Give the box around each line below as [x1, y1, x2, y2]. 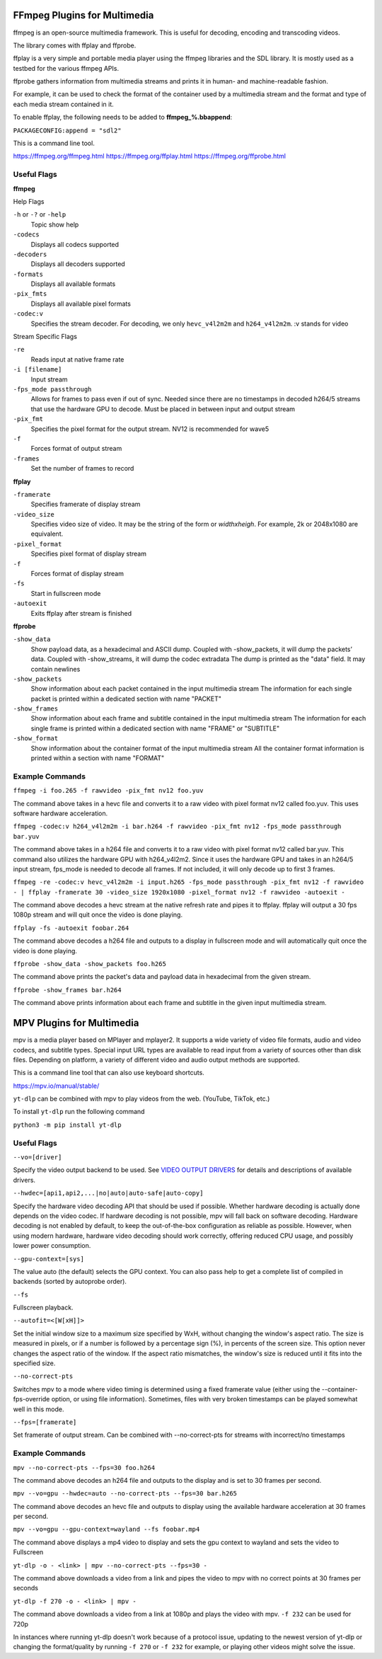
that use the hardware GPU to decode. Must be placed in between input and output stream [30, 404, 296, 413]
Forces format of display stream [30, 570, 124, 578]
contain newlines [30, 665, 81, 673]
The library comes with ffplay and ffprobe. [13, 41, 137, 50]
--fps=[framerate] [13, 1418, 77, 1426]
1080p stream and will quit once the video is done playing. [13, 910, 183, 919]
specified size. [13, 1359, 56, 1367]
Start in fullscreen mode [30, 589, 101, 597]
